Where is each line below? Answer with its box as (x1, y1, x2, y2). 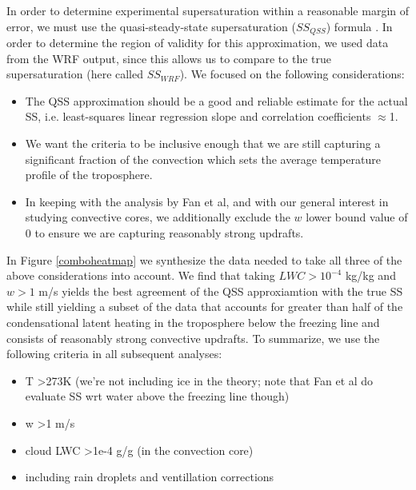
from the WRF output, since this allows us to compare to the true (6, 50, 332, 66)
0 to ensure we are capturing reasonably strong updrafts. (25, 224, 304, 241)
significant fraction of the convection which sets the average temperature (25, 150, 381, 167)
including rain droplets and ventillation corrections (25, 468, 274, 485)
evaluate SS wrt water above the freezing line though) (25, 388, 290, 404)
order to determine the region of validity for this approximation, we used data (6, 34, 389, 51)
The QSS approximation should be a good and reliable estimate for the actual (25, 92, 408, 109)
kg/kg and (345, 267, 396, 284)
